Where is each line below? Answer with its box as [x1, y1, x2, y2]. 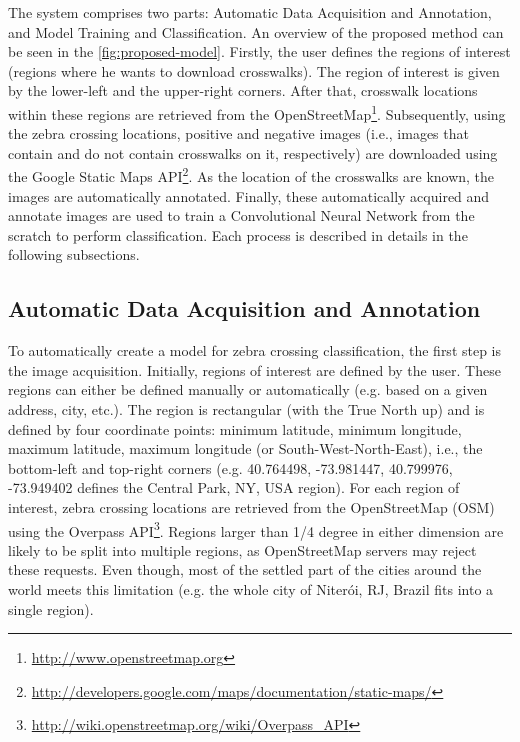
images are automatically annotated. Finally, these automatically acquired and [8, 185, 490, 206]
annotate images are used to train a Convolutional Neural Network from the [8, 205, 475, 226]
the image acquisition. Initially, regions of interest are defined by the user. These [8, 359, 501, 380]
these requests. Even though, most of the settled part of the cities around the [8, 559, 482, 580]
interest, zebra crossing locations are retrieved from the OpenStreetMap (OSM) [8, 496, 495, 517]
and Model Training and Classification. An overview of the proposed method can [8, 21, 504, 42]
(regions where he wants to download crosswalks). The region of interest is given [8, 60, 500, 81]
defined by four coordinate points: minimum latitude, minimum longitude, [8, 418, 462, 439]
